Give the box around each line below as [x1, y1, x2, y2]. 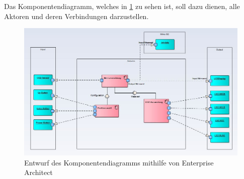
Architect [24, 167, 53, 177]
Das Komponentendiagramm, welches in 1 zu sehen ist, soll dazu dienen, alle [4, 1, 240, 11]
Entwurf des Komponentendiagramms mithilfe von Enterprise [24, 157, 214, 167]
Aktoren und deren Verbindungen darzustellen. [4, 11, 149, 21]
